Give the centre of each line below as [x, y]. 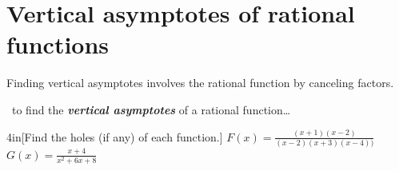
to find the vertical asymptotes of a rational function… [151, 109]
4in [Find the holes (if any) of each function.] [115, 136]
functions [58, 44]
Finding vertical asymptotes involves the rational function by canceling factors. [200, 83]
